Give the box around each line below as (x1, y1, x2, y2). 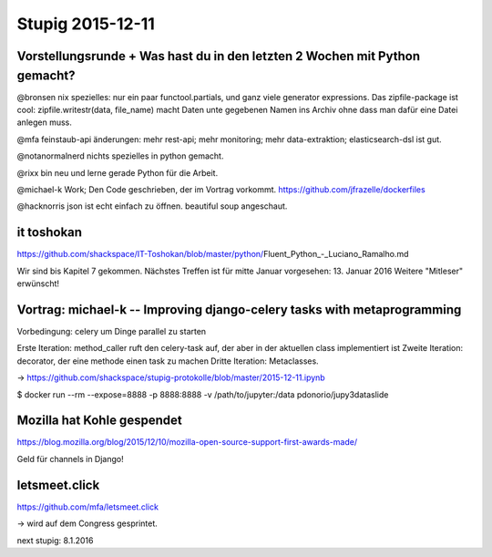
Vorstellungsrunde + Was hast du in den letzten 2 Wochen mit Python (16, 48, 421, 64)
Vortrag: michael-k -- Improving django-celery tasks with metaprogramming (16, 302, 462, 317)
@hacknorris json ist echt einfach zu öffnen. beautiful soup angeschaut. (16, 201, 288, 211)
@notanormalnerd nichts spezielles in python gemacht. (16, 150, 224, 161)
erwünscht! (16, 278, 59, 289)
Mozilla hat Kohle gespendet (16, 413, 182, 428)
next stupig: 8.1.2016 (16, 534, 94, 546)
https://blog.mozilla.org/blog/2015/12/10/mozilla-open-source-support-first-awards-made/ (16, 437, 358, 448)
